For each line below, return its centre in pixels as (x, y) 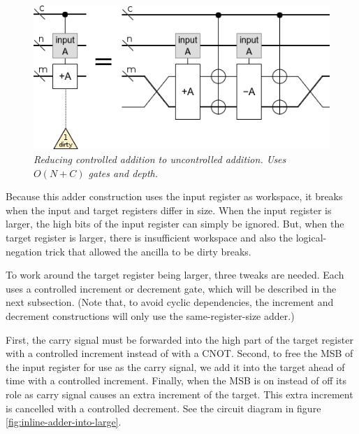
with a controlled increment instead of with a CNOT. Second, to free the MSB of (179, 353)
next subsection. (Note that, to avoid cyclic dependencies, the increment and (170, 302)
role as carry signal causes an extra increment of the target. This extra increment (179, 394)
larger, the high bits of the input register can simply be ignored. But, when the (175, 224)
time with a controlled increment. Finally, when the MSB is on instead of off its (176, 380)
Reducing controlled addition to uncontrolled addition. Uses (160, 159)
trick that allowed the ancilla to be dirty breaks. (148, 251)
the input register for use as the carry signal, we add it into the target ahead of (175, 366)
